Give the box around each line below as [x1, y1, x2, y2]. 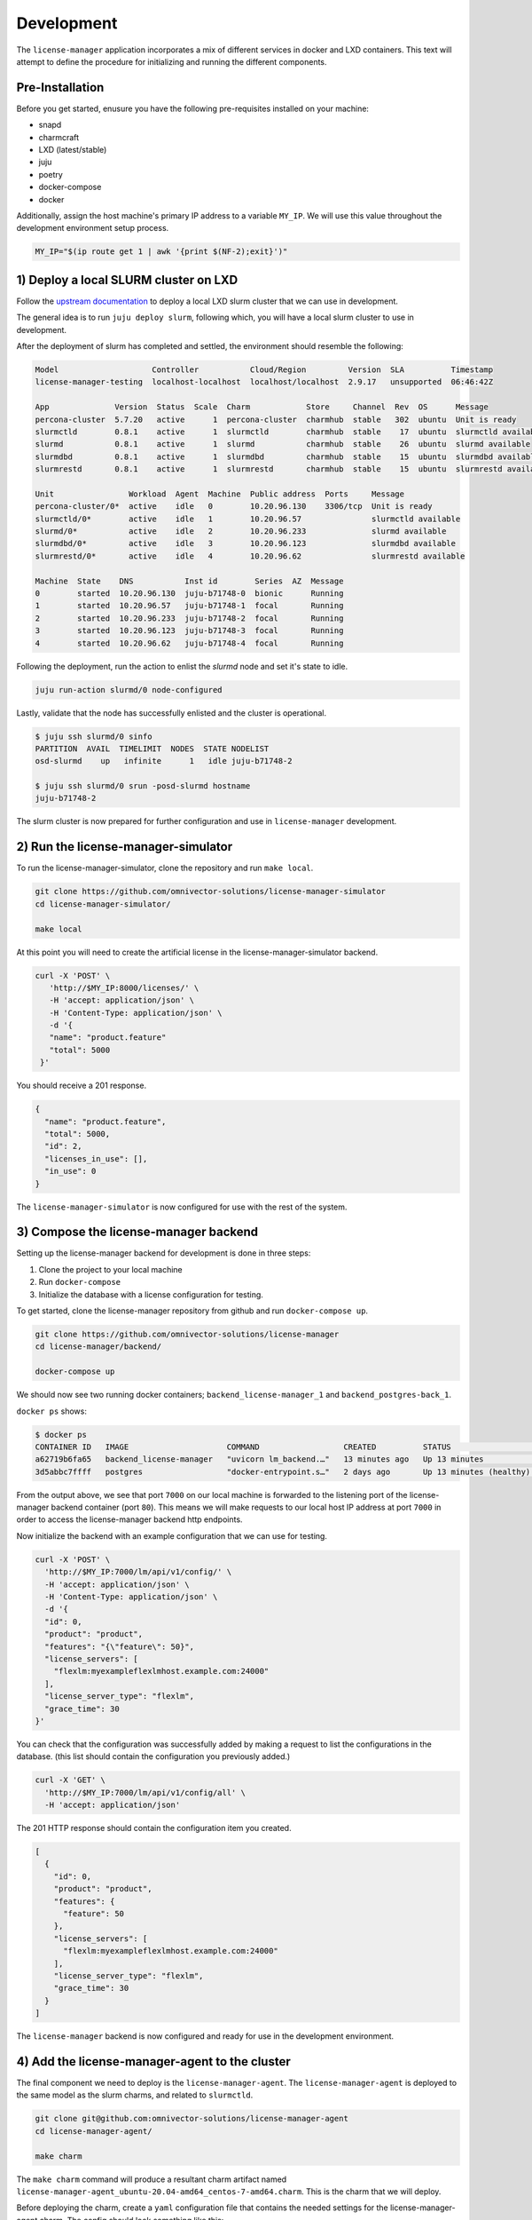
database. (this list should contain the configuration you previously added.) [16, 1751, 291, 1762]
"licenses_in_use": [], [44, 1154, 148, 1163]
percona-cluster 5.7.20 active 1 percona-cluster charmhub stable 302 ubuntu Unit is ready [35, 414, 517, 424]
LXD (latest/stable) [38, 145, 107, 155]
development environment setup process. [16, 223, 169, 234]
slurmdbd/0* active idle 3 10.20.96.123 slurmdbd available [35, 538, 457, 549]
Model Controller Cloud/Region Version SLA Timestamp [35, 365, 494, 375]
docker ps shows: [16, 1406, 88, 1416]
